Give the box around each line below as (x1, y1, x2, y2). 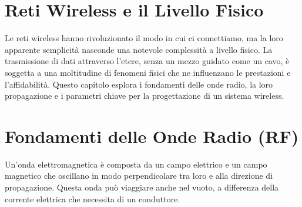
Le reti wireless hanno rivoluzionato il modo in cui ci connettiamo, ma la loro (5, 32, 283, 44)
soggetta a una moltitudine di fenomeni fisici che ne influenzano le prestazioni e (5, 66, 291, 78)
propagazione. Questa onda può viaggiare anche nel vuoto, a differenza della (5, 181, 279, 193)
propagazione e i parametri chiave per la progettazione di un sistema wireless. (5, 89, 284, 102)
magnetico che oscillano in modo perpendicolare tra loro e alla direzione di (5, 169, 273, 182)
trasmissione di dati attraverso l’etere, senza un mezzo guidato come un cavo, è (5, 55, 290, 67)
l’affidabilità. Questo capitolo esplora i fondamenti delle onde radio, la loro (5, 78, 273, 90)
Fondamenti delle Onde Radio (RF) (5, 123, 299, 148)
